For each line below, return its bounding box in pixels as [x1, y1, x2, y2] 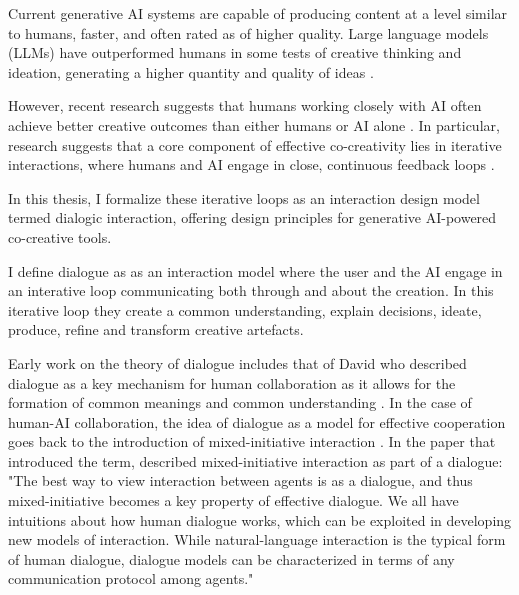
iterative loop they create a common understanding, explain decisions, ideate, [8, 299, 482, 320]
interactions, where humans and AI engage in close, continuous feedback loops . [8, 154, 495, 175]
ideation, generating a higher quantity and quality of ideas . [8, 61, 374, 82]
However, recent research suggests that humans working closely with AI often [8, 95, 482, 116]
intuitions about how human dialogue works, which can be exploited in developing [8, 509, 512, 530]
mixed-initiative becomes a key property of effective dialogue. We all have [8, 490, 459, 511]
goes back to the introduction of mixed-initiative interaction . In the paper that [8, 431, 496, 452]
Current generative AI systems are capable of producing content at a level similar [8, 3, 508, 23]
